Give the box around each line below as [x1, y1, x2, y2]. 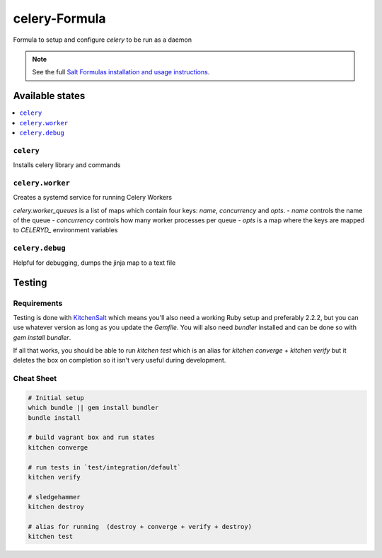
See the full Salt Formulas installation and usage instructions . [32, 68, 210, 76]
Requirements [13, 298, 63, 308]
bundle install [28, 414, 81, 421]
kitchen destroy [28, 503, 85, 511]
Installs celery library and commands [13, 161, 121, 169]
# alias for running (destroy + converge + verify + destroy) [28, 523, 253, 530]
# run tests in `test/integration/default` [28, 463, 182, 471]
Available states [13, 90, 86, 102]
